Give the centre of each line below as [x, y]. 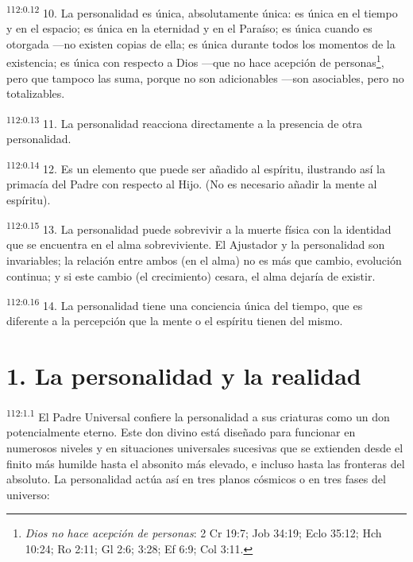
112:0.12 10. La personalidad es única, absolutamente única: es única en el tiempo [202, 12]
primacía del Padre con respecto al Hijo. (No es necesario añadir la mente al [192, 183]
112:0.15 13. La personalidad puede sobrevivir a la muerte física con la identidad [199, 228]
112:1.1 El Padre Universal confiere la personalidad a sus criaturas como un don [198, 415]
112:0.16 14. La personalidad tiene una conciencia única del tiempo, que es [185, 304]
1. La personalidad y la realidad [184, 376]
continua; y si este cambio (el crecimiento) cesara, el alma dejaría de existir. [191, 275]
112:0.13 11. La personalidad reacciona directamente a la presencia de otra [184, 122]
